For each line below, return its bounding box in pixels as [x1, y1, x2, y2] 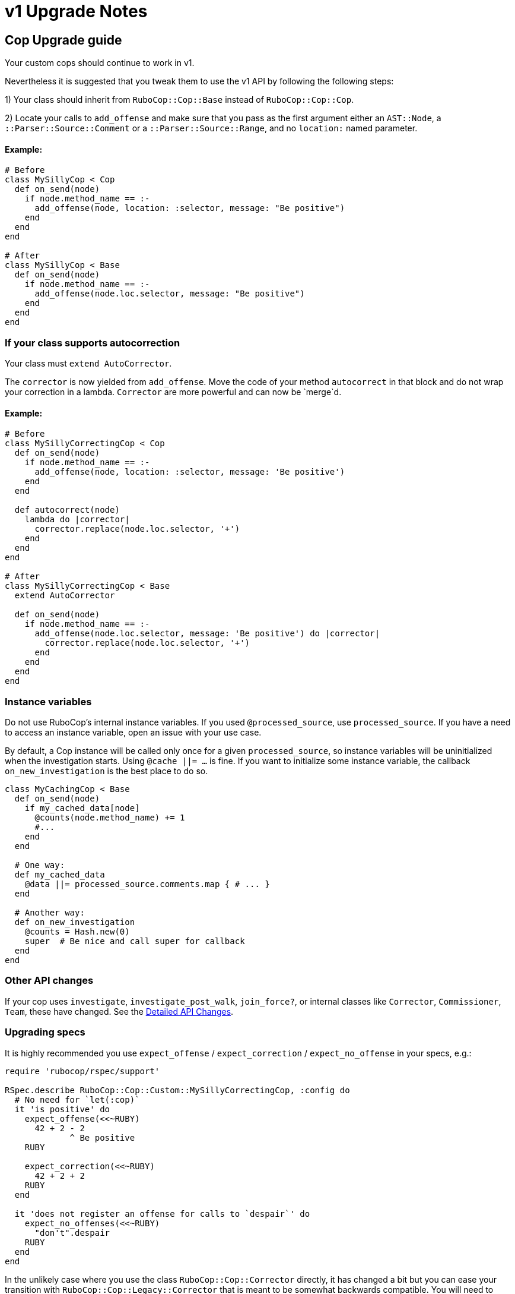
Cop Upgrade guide [5, 32, 122, 48]
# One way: [14, 860, 65, 870]
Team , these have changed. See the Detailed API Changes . [5, 1006, 234, 1017]
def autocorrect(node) [14, 505, 120, 515]
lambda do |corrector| [24, 515, 130, 525]
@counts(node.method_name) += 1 [34, 813, 185, 823]
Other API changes [5, 974, 94, 987]
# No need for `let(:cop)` [14, 1094, 140, 1104]
